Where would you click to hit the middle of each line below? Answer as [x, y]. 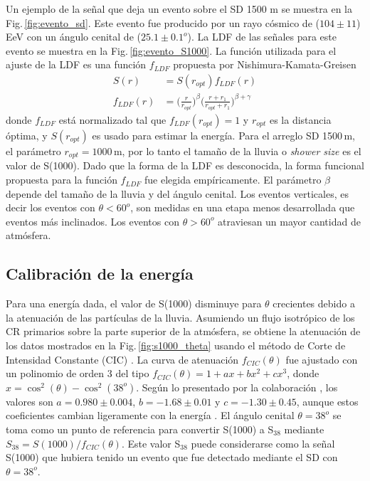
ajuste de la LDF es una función [76, 64]
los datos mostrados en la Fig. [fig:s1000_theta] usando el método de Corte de [176, 345]
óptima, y [27, 135]
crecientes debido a [314, 303]
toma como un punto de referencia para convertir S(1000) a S [140, 429]
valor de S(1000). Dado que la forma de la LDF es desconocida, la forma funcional [185, 165]
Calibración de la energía [100, 274]
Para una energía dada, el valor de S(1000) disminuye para [134, 303]
